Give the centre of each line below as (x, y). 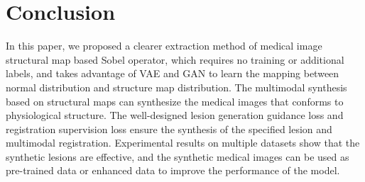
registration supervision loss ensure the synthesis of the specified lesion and (169, 129)
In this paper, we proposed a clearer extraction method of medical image (164, 46)
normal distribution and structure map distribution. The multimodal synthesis (176, 87)
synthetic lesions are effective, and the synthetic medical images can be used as (178, 156)
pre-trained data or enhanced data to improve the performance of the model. (173, 170)
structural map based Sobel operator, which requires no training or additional (175, 59)
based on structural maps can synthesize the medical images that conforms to (175, 101)
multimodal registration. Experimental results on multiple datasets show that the (183, 143)
